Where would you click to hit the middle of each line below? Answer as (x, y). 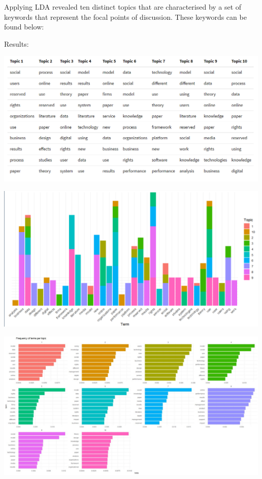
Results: (17, 43)
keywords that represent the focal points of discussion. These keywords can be (125, 17)
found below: (24, 27)
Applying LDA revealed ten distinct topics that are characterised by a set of (123, 7)
